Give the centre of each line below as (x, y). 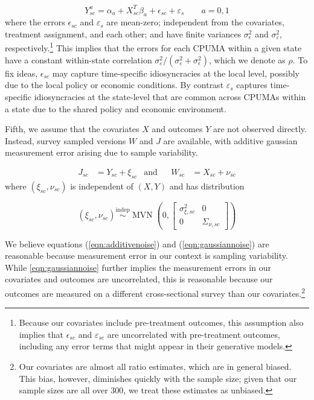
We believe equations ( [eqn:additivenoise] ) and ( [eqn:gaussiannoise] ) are (137, 243)
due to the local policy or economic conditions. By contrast (114, 85)
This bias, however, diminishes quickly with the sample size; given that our (158, 378)
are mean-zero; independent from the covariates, (195, 22)
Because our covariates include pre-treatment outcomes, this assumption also (161, 322)
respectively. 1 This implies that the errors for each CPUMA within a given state (153, 47)
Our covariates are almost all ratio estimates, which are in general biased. (155, 366)
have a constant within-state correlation (78, 59)
